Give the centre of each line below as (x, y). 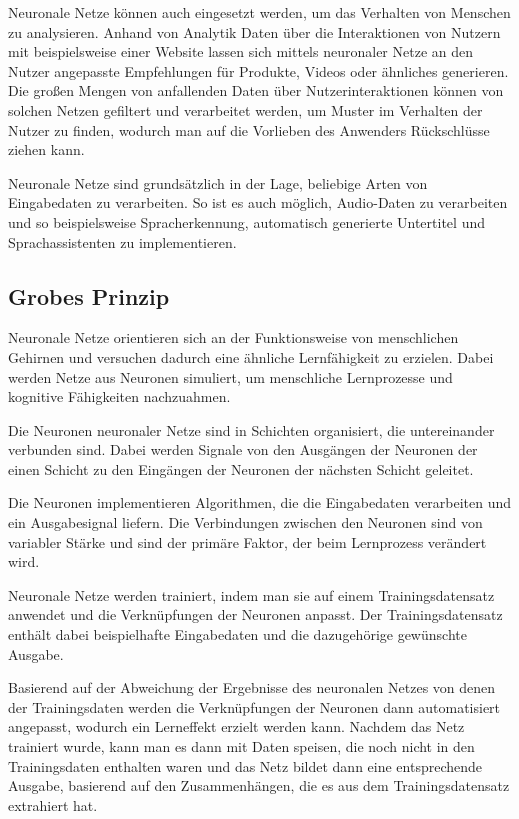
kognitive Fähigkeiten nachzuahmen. (119, 396)
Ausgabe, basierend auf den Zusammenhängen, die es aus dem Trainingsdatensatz (259, 785)
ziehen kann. (46, 149)
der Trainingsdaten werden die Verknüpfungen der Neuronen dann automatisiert (254, 706)
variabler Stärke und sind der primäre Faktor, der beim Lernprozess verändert (247, 541)
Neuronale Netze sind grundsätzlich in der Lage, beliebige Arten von (218, 182)
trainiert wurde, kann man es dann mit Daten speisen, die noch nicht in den (241, 746)
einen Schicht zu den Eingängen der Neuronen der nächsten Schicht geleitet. (241, 468)
